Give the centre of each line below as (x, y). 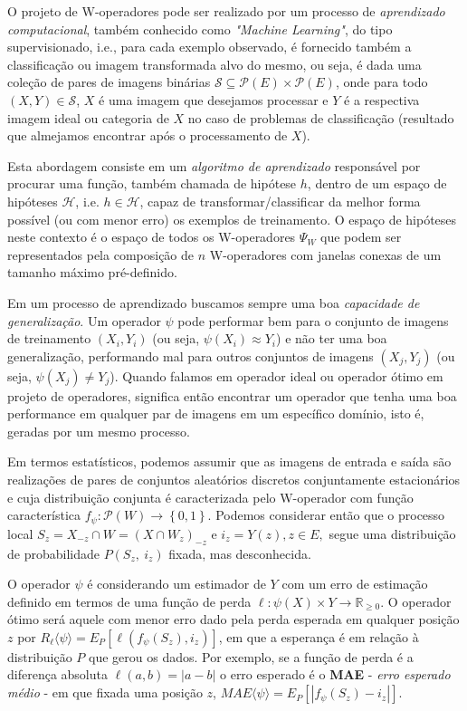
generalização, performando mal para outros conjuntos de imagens (191, 355)
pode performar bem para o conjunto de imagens (313, 320)
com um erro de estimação (355, 584)
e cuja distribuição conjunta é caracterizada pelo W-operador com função (210, 497)
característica (44, 515)
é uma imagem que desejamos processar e (214, 99)
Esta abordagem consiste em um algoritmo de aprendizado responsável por (214, 165)
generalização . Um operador (84, 320)
